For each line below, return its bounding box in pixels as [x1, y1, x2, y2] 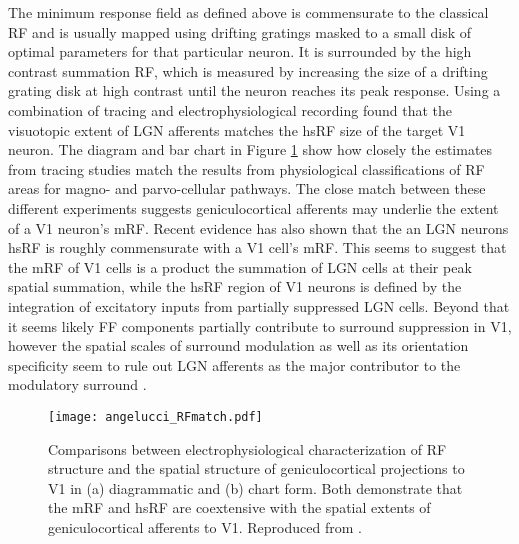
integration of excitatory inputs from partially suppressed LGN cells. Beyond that [8, 295, 510, 316]
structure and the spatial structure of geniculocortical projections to [48, 458, 465, 479]
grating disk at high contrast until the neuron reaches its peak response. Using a [8, 80, 501, 101]
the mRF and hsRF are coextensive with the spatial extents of [48, 497, 431, 518]
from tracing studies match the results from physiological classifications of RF [8, 158, 485, 179]
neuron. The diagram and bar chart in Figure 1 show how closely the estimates [8, 139, 493, 160]
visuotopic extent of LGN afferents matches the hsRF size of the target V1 [8, 119, 466, 140]
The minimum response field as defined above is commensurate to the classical [8, 2, 489, 22]
